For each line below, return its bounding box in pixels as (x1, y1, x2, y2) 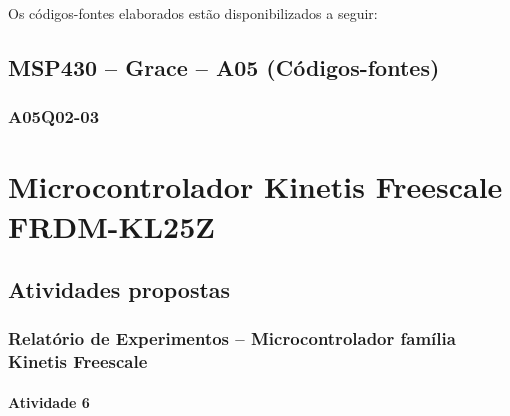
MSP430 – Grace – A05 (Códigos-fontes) (8, 51, 440, 82)
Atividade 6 (8, 391, 90, 412)
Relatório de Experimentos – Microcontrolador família (8, 326, 456, 351)
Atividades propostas (8, 274, 231, 305)
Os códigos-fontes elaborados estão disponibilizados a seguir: (8, 3, 378, 23)
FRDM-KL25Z (8, 205, 215, 246)
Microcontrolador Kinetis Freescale (8, 166, 503, 207)
